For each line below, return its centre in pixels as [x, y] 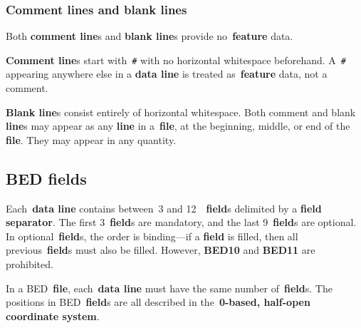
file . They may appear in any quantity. [91, 139]
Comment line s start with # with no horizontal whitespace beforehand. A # [176, 60]
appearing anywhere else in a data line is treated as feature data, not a [167, 74]
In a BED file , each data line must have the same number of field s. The [169, 288]
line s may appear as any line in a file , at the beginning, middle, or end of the [178, 126]
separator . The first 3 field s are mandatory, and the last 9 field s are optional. [181, 222]
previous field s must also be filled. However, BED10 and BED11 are [161, 250]
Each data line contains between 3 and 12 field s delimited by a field [164, 208]
